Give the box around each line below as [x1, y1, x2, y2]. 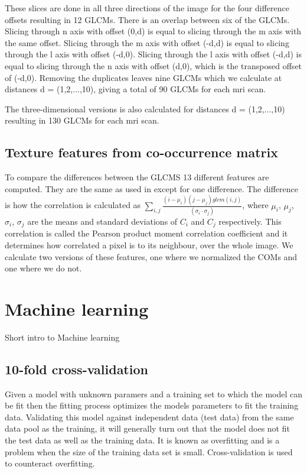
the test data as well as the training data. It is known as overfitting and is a [5, 434, 280, 446]
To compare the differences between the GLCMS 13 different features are [5, 171, 269, 183]
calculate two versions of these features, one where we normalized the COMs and [5, 250, 298, 263]
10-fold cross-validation [5, 359, 148, 378]
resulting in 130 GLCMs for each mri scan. [5, 114, 159, 127]
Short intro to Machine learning [5, 331, 120, 343]
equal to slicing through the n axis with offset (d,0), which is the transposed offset [5, 59, 302, 72]
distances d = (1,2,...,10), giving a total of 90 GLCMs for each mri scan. [5, 83, 266, 95]
